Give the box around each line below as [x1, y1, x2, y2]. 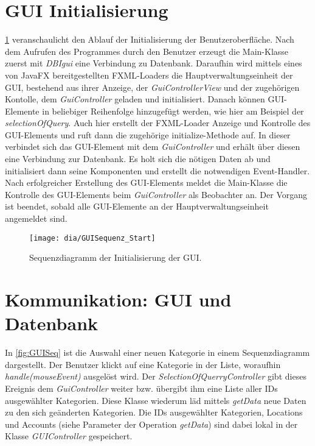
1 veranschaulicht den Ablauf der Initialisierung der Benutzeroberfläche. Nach [5, 33, 294, 46]
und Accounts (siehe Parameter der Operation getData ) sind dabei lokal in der [5, 417, 298, 430]
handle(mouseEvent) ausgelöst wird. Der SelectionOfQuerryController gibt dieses [5, 370, 306, 383]
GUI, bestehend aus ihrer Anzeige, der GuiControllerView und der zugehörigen [5, 80, 300, 93]
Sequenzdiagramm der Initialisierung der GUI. [29, 251, 202, 264]
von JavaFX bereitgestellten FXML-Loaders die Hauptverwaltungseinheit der [5, 68, 293, 81]
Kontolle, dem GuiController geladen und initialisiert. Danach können [5, 93, 265, 105]
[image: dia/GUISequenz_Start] [29, 233, 156, 242]
